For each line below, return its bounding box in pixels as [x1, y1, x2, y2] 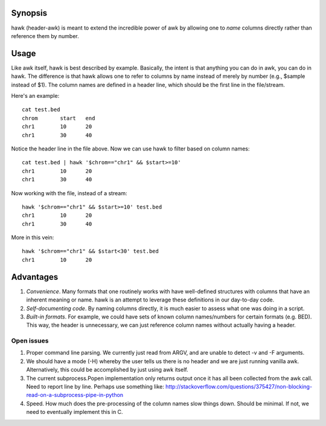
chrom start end [22, 115, 95, 121]
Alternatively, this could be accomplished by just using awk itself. [26, 366, 188, 373]
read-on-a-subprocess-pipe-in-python [26, 392, 124, 399]
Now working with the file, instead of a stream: [11, 189, 127, 196]
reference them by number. [11, 32, 80, 39]
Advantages [11, 272, 59, 282]
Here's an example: [11, 92, 60, 99]
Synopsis [11, 8, 48, 18]
